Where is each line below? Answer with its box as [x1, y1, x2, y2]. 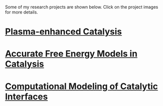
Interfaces [5, 91, 48, 102]
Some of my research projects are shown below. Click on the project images [5, 4, 159, 10]
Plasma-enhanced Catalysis [5, 26, 122, 37]
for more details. [5, 9, 38, 15]
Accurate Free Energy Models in [5, 48, 138, 60]
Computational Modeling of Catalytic [5, 81, 158, 91]
